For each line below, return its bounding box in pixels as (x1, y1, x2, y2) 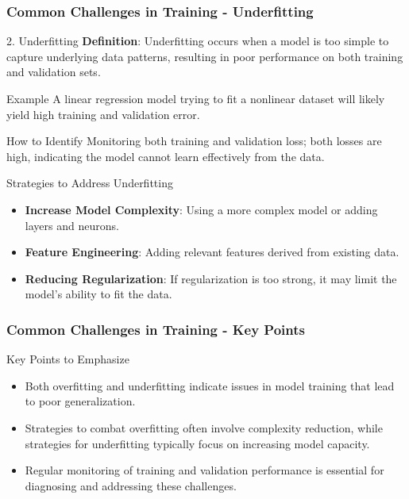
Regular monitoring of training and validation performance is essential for (25, 462, 384, 478)
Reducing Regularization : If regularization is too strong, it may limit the (25, 270, 397, 286)
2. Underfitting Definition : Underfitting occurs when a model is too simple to (6, 33, 389, 49)
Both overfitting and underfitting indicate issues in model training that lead (25, 377, 395, 393)
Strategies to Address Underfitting (6, 175, 173, 191)
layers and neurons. (25, 217, 119, 233)
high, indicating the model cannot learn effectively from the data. (6, 148, 325, 164)
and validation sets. (6, 63, 101, 80)
